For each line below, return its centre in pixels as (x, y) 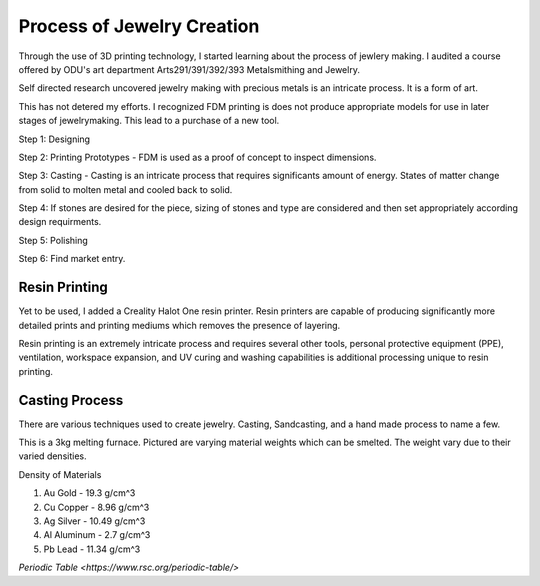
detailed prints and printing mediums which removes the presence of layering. (179, 325)
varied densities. (52, 456)
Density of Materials (60, 474)
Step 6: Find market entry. (72, 259)
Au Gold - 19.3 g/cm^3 (89, 493)
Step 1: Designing (54, 139)
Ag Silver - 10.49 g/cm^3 (94, 521)
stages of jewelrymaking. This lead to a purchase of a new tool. (149, 121)
